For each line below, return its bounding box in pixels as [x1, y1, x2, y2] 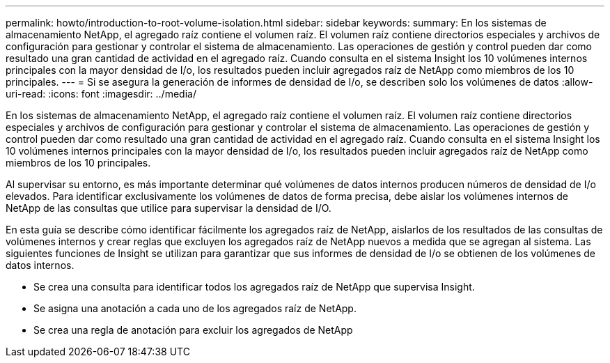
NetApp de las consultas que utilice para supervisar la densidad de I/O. [6, 202, 331, 214]
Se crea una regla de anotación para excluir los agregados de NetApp [33, 324, 353, 336]
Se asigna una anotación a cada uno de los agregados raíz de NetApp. [33, 302, 357, 314]
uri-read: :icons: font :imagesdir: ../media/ [6, 88, 196, 100]
